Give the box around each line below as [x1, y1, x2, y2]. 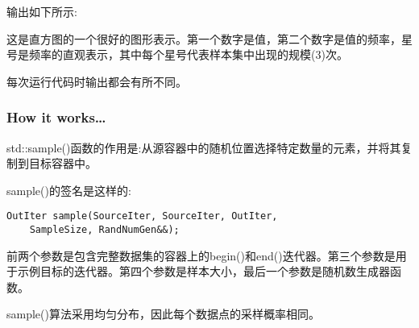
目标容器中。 [28, 155, 97, 172]
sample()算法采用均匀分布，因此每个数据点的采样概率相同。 [6, 305, 320, 322]
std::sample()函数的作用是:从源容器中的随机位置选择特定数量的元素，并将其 [6, 139, 401, 156]
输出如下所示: [6, 3, 77, 19]
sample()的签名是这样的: [6, 181, 131, 198]
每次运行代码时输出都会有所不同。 [6, 73, 187, 89]
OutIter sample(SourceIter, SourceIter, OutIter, [6, 210, 278, 222]
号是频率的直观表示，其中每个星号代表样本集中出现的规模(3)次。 [6, 46, 348, 63]
